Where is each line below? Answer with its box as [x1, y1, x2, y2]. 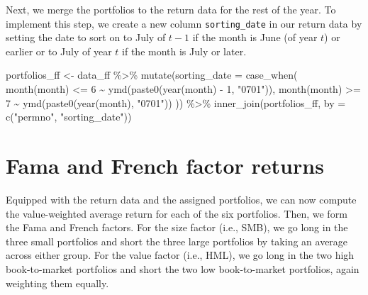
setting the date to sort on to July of [6, 30, 166, 45]
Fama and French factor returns [6, 151, 324, 179]
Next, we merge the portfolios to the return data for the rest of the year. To [6, 2, 336, 16]
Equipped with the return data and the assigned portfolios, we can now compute [6, 191, 357, 206]
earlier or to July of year [6, 43, 112, 58]
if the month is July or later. [122, 43, 247, 58]
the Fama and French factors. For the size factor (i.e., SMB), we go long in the [6, 220, 348, 235]
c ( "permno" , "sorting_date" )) [6, 109, 132, 124]
